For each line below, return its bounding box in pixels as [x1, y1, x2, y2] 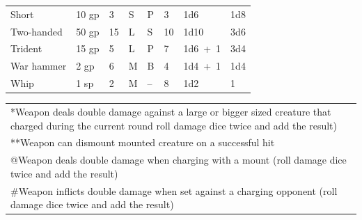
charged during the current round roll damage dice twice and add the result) [10, 118, 337, 132]
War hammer [10, 58, 67, 73]
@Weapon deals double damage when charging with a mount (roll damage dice [10, 152, 347, 167]
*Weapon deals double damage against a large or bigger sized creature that [10, 104, 331, 118]
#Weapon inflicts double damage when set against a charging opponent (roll [10, 183, 338, 198]
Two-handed [10, 24, 63, 38]
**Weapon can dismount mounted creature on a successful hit [10, 135, 275, 150]
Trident [10, 41, 42, 56]
